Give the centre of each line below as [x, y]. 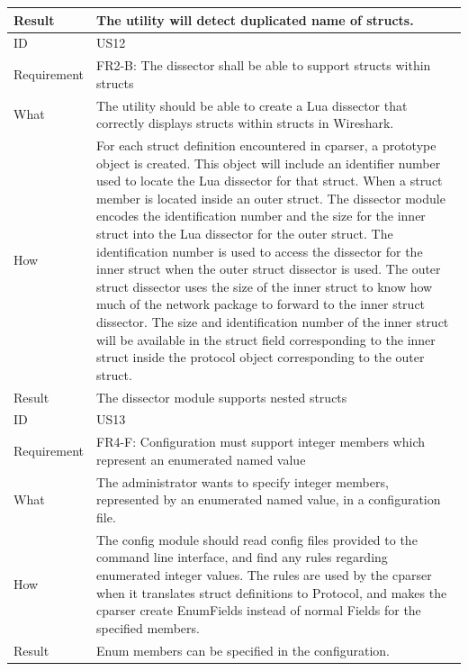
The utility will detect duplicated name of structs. [255, 19]
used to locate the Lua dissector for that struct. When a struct [270, 181]
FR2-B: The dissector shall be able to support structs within [264, 65]
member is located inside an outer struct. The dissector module [271, 198]
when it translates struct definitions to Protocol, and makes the [272, 592]
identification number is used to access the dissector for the [260, 251]
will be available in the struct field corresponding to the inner [266, 339]
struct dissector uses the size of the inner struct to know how [265, 286]
